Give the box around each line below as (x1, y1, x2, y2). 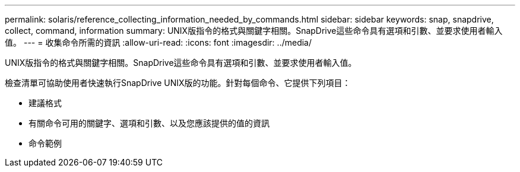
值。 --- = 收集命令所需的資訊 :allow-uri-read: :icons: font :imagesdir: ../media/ (5, 37, 312, 47)
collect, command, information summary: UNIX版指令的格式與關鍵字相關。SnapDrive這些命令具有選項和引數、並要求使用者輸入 (5, 26, 503, 36)
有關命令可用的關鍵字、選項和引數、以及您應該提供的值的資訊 (28, 118, 269, 128)
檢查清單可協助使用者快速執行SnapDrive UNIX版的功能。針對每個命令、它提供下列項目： (5, 78, 351, 88)
